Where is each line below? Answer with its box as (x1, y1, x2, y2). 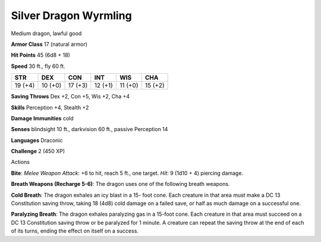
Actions (11, 159, 30, 166)
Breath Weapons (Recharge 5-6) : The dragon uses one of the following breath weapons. (11, 181, 230, 188)
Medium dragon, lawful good (11, 30, 82, 37)
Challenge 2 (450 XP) (11, 148, 65, 155)
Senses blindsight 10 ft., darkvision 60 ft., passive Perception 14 (11, 126, 168, 133)
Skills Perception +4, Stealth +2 (11, 104, 89, 111)
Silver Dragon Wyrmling (11, 9, 132, 22)
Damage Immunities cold (11, 114, 74, 122)
